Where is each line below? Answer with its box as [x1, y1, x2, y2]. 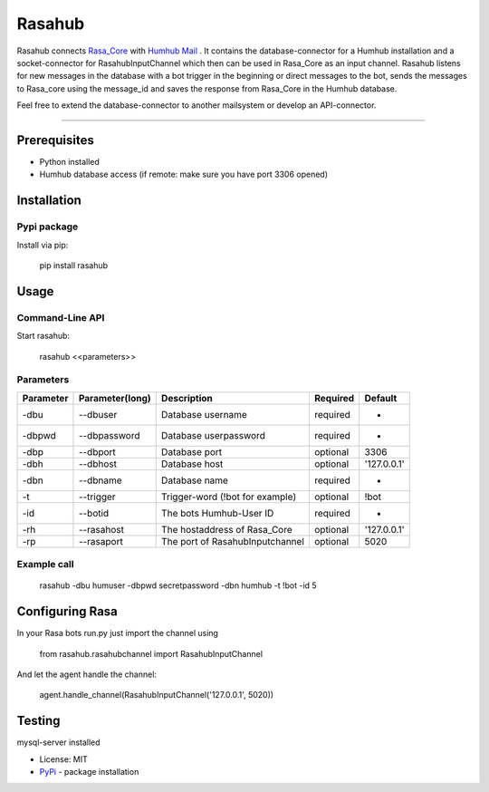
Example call [16, 558, 74, 571]
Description [161, 391, 213, 404]
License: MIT [39, 753, 88, 765]
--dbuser [78, 408, 118, 420]
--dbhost [78, 458, 118, 470]
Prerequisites [16, 132, 94, 148]
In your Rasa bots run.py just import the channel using [16, 628, 219, 639]
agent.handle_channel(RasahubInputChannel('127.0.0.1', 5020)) [39, 690, 274, 700]
